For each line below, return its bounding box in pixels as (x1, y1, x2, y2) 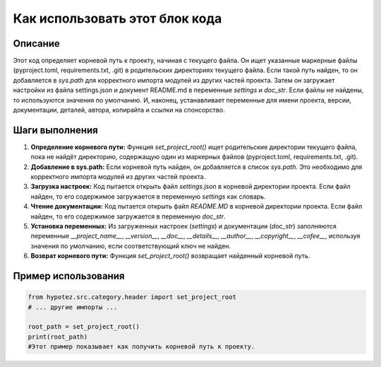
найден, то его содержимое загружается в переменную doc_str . (30, 212, 226, 221)
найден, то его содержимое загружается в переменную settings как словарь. (30, 192, 266, 201)
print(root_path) (28, 332, 88, 341)
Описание (13, 37, 60, 49)
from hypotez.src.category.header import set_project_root (28, 293, 236, 301)
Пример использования (13, 270, 125, 282)
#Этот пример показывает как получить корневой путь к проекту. (28, 343, 255, 351)
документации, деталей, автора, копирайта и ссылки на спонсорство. (13, 106, 225, 115)
